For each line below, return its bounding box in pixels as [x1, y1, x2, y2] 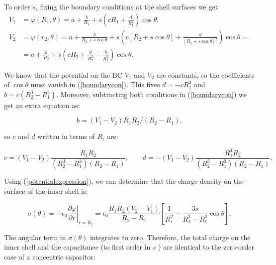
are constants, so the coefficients [156, 69, 255, 80]
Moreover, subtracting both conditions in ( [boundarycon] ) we [60, 89, 247, 99]
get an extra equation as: [4, 100, 80, 110]
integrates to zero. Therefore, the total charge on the [90, 232, 251, 242]
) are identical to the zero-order [158, 242, 254, 252]
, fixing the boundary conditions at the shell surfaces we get [35, 1, 218, 11]
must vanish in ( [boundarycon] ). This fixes [30, 79, 160, 90]
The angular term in [4, 232, 66, 242]
